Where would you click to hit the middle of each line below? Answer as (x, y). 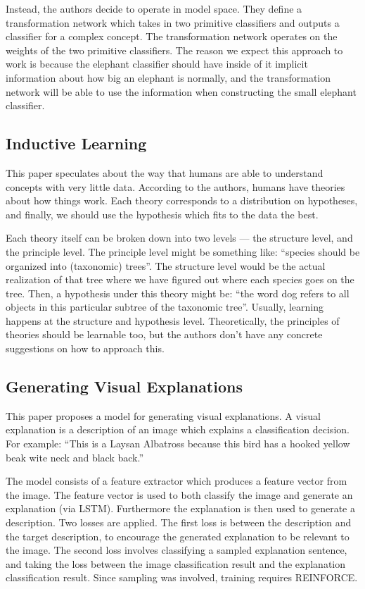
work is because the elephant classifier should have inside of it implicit (157, 64)
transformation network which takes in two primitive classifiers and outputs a (173, 22)
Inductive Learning (76, 143)
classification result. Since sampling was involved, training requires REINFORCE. (182, 577)
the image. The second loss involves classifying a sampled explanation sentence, (177, 550)
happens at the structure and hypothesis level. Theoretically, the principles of (173, 320)
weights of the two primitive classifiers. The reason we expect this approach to (174, 50)
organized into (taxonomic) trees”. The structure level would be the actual (166, 265)
